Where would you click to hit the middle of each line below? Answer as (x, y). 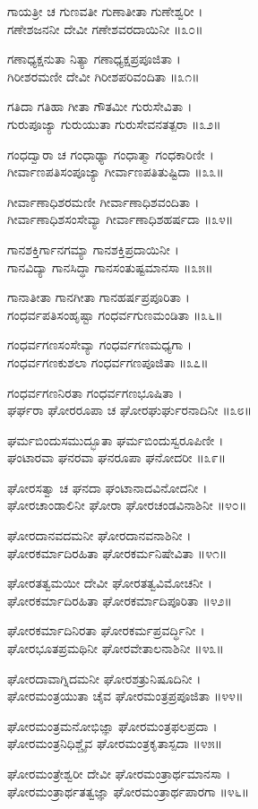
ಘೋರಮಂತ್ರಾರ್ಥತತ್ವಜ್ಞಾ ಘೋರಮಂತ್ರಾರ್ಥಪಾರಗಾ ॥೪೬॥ (129, 791)
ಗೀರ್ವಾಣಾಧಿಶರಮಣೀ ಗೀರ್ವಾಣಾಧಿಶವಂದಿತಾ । (103, 201)
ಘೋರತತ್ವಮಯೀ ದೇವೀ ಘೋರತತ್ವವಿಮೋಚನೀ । (110, 583)
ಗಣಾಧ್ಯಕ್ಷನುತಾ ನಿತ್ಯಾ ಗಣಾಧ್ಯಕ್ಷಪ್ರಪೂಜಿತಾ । (94, 59)
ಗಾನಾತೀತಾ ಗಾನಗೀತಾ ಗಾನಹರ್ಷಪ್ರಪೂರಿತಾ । (99, 297)
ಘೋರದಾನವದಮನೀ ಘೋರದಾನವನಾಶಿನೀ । (99, 535)
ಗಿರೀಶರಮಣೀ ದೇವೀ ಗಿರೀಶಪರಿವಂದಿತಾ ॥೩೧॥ (103, 76)
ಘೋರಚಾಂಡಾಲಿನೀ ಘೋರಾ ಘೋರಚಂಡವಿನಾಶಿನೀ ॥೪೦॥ (127, 505)
